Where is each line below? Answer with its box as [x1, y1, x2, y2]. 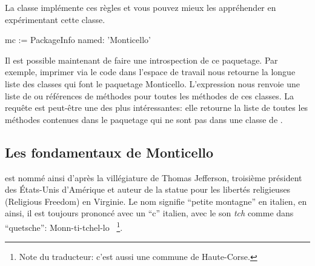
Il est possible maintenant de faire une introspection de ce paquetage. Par [5, 53, 278, 66]
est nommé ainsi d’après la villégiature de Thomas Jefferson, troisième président [5, 171, 302, 184]
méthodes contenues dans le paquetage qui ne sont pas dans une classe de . [5, 113, 283, 125]
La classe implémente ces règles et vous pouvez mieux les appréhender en [5, 1, 276, 13]
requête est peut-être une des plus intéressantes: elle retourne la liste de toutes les [5, 101, 308, 114]
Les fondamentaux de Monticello [5, 142, 214, 161]
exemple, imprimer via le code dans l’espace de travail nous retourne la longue [5, 65, 296, 78]
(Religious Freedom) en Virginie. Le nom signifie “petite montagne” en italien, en [5, 195, 307, 207]
